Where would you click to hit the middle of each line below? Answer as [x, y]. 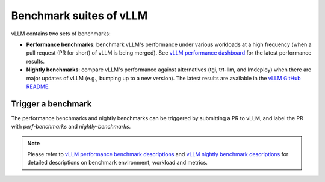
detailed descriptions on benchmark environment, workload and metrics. [117, 163]
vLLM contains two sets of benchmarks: [61, 34]
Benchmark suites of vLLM [79, 16]
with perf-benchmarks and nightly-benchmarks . [71, 127]
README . [38, 86]
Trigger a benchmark [51, 104]
